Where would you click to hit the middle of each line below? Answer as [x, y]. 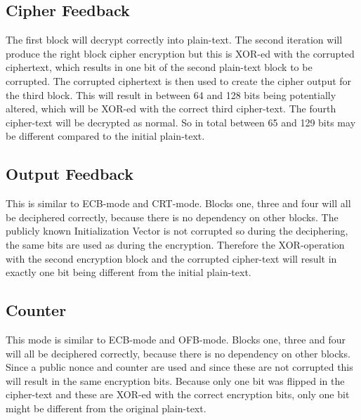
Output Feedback [70, 174]
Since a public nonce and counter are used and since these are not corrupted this [179, 367]
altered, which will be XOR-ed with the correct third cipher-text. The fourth [171, 109]
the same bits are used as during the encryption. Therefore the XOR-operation [175, 244]
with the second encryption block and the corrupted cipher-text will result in [171, 258]
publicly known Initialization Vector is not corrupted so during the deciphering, [177, 231]
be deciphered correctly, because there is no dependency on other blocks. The [172, 217]
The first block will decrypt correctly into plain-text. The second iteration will [174, 40]
